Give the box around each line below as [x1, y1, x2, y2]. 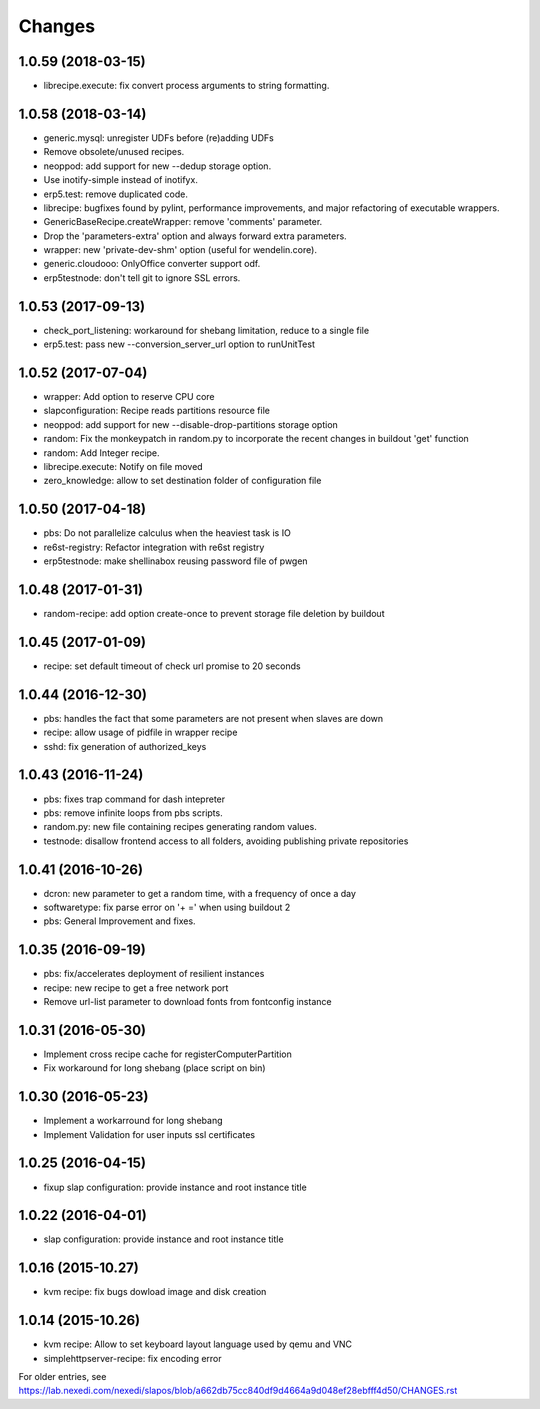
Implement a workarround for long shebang [43, 1115, 223, 1127]
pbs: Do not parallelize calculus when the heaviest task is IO [43, 527, 292, 539]
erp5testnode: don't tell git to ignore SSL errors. [43, 271, 241, 284]
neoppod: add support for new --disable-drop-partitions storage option [43, 418, 339, 430]
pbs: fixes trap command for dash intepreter [43, 793, 226, 805]
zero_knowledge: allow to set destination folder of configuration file [43, 475, 322, 487]
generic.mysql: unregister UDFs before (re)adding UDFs [43, 131, 274, 144]
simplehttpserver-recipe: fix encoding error [43, 1352, 222, 1364]
